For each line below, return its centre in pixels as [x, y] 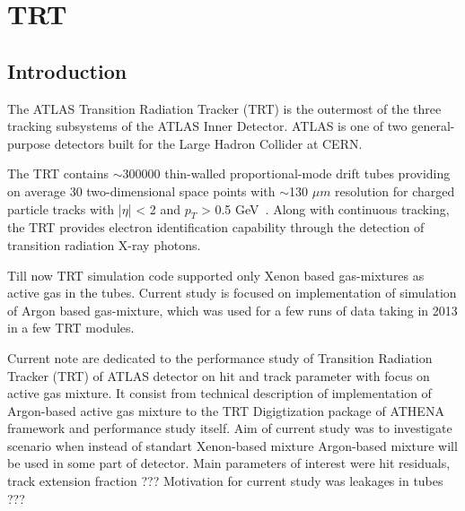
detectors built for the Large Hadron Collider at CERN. [208, 143]
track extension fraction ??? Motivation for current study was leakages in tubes [225, 481]
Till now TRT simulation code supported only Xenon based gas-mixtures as [216, 275]
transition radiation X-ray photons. [104, 244]
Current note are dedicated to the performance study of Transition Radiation [220, 357]
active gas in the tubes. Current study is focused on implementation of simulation [232, 293]
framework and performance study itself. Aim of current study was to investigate [230, 428]
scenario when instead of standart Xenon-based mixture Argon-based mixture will [232, 445]
